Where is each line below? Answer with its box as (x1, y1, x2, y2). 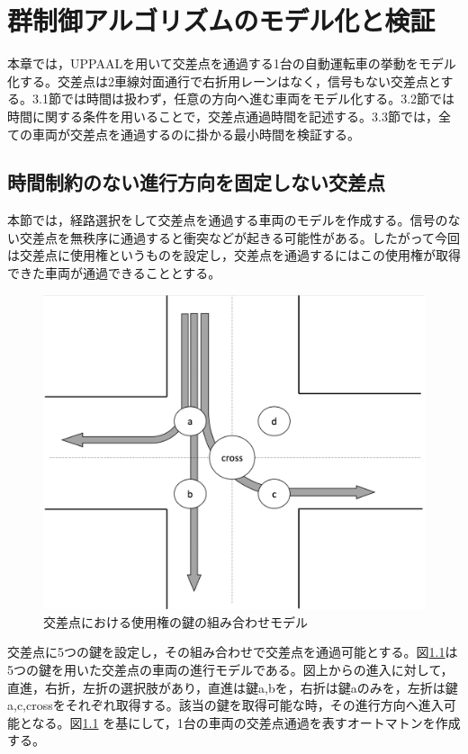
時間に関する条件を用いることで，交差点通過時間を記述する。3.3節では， (7, 106, 438, 125)
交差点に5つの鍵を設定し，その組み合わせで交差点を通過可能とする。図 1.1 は (7, 642, 458, 661)
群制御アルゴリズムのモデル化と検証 (7, 2, 436, 39)
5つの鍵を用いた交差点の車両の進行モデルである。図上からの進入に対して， (7, 660, 454, 678)
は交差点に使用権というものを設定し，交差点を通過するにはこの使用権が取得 (7, 246, 461, 265)
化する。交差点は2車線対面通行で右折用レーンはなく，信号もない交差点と (7, 71, 441, 90)
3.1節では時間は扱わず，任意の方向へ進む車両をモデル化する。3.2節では (31, 89, 455, 108)
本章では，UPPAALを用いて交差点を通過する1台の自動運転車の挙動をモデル (7, 54, 456, 73)
